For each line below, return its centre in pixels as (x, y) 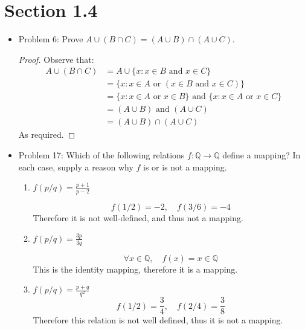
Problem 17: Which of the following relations (101, 155)
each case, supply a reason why (76, 167)
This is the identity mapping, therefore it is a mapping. (135, 269)
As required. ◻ (47, 134)
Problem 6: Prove (51, 39)
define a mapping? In (262, 155)
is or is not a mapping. (185, 167)
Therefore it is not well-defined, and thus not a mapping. (138, 218)
